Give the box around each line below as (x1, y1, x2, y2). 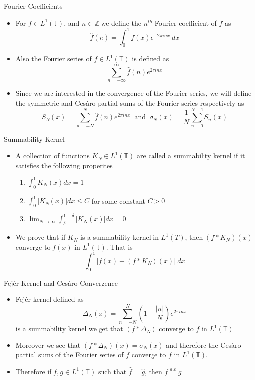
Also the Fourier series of (15, 53, 92, 64)
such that (98, 366, 127, 376)
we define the (101, 17, 141, 28)
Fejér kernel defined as (15, 294, 84, 304)
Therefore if (15, 366, 51, 376)
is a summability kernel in (80, 232, 159, 242)
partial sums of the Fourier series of (15, 349, 124, 360)
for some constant (91, 195, 146, 206)
